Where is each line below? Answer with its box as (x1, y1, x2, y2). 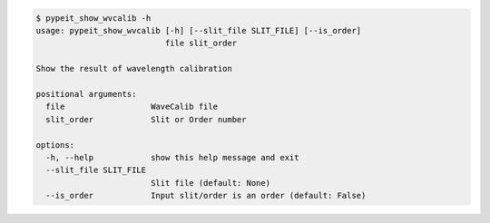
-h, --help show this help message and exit (45, 152, 299, 162)
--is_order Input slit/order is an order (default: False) (45, 190, 367, 201)
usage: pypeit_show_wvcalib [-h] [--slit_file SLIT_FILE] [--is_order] (35, 25, 362, 35)
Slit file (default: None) (150, 178, 271, 188)
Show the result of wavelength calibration (35, 63, 233, 74)
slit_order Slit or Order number (45, 114, 247, 124)
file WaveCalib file (45, 102, 218, 112)
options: (35, 140, 75, 150)
